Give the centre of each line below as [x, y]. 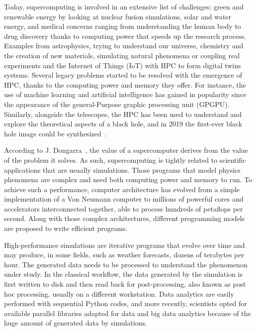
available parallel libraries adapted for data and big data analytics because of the [128, 313]
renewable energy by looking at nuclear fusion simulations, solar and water [118, 16]
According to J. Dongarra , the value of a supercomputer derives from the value [126, 150]
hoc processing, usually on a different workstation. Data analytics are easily [119, 293]
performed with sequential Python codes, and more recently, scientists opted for [126, 303]
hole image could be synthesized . [55, 133]
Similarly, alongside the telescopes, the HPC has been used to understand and [123, 114]
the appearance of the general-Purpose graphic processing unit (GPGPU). [117, 104]
